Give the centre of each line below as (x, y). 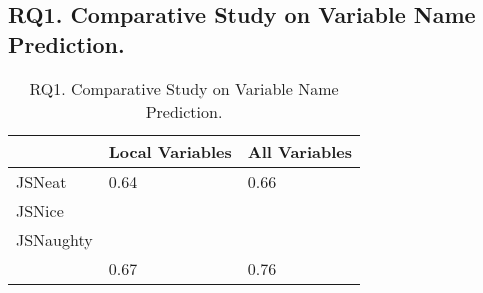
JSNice (40, 210)
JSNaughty (54, 239)
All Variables (300, 151)
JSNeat (41, 181)
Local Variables (170, 151)
